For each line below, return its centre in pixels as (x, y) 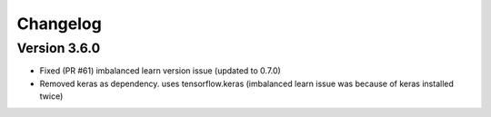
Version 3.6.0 (58, 48)
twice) (51, 96)
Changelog (59, 24)
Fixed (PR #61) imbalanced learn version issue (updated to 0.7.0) (160, 71)
